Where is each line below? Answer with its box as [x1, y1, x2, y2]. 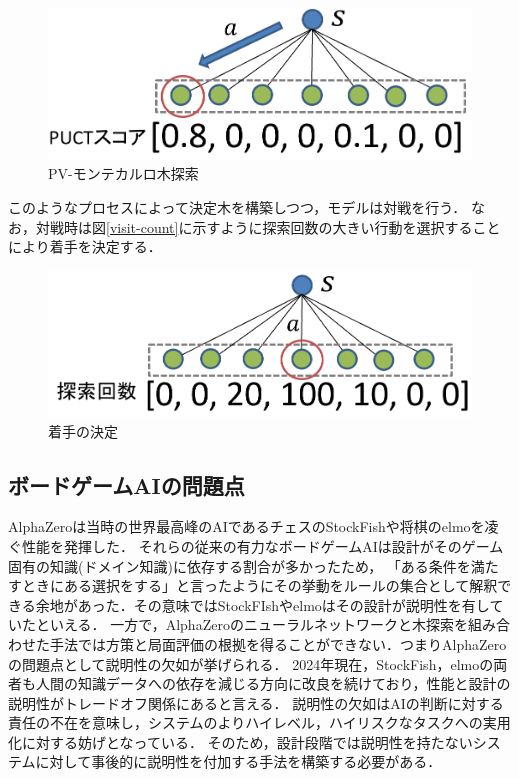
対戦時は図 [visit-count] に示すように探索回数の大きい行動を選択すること [35, 216, 501, 237]
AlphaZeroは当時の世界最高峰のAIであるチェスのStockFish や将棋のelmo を [8, 516, 485, 537]
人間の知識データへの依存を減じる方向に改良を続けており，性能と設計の [35, 673, 511, 694]
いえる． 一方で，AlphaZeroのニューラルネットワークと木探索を [49, 614, 468, 635]
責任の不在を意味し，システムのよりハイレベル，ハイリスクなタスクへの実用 [8, 712, 511, 733]
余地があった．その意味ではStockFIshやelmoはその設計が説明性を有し [35, 594, 490, 615]
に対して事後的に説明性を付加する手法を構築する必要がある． [35, 751, 442, 772]
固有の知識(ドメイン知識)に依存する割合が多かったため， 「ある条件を [8, 555, 471, 576]
